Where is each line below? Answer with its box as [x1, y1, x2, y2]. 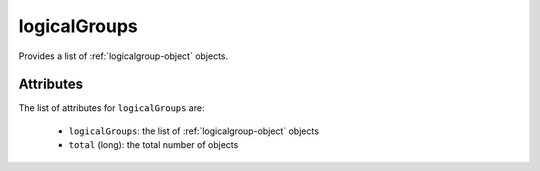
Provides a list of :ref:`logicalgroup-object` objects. [18, 50, 229, 62]
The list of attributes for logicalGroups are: [18, 102, 205, 114]
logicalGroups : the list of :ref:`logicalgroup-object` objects [68, 125, 320, 137]
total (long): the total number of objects [68, 139, 239, 151]
